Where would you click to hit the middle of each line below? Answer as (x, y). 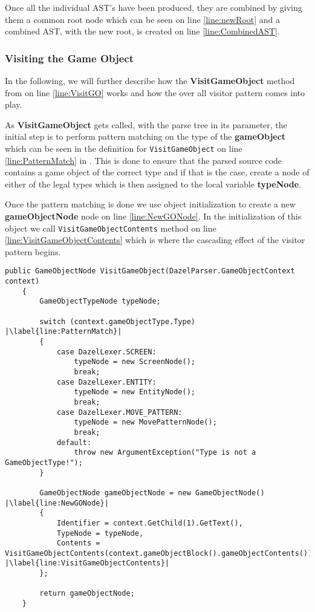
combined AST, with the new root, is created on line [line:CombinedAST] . (142, 31)
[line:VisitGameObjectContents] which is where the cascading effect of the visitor (155, 240)
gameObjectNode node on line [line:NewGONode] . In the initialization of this (153, 216)
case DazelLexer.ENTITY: (106, 382)
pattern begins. (33, 251)
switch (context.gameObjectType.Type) (117, 321)
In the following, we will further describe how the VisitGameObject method (150, 80)
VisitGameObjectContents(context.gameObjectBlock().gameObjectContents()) (159, 553)
